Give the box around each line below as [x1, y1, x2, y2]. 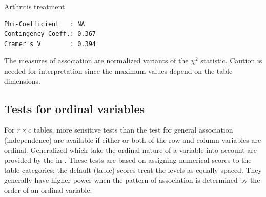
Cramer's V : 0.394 [4, 40, 96, 48]
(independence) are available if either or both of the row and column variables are [4, 134, 261, 145]
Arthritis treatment [4, 1, 65, 11]
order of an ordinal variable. [4, 184, 92, 195]
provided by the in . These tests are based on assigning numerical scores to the [4, 155, 252, 165]
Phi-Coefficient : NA [4, 20, 85, 28]
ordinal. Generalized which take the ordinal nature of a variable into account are [4, 144, 257, 155]
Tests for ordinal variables [4, 100, 145, 116]
